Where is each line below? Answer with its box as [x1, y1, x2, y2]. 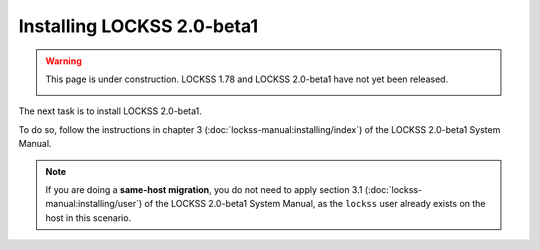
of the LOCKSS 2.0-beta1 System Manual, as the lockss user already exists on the [144, 198, 486, 210]
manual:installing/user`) [45, 198, 143, 210]
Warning [45, 55, 82, 67]
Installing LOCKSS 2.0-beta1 [18, 15, 259, 37]
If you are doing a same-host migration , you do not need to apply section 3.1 [45, 183, 363, 195]
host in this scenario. [45, 211, 132, 224]
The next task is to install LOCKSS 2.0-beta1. [18, 105, 202, 117]
